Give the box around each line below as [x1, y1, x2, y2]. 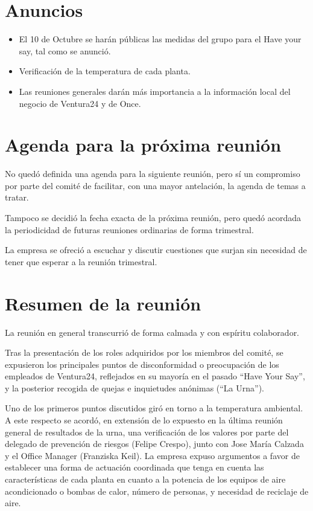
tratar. [5, 191, 29, 204]
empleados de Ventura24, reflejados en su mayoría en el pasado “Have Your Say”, [5, 370, 305, 382]
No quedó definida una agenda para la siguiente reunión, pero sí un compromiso [5, 167, 300, 180]
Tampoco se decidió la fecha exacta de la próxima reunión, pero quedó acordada [5, 211, 302, 223]
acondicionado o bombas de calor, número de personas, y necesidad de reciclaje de [5, 484, 309, 497]
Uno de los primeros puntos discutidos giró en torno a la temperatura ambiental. [5, 402, 303, 414]
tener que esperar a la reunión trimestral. [5, 255, 157, 268]
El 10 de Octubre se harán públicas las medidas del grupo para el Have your [19, 33, 302, 45]
